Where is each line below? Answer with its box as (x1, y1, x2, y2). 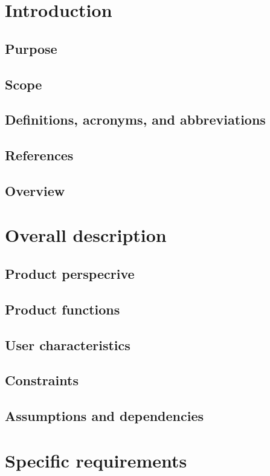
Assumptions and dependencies (5, 406, 204, 425)
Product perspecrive (5, 264, 135, 283)
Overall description (5, 223, 167, 247)
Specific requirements (5, 448, 187, 472)
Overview (5, 181, 65, 200)
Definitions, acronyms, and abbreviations (5, 110, 266, 129)
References (5, 146, 74, 165)
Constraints (5, 371, 79, 390)
